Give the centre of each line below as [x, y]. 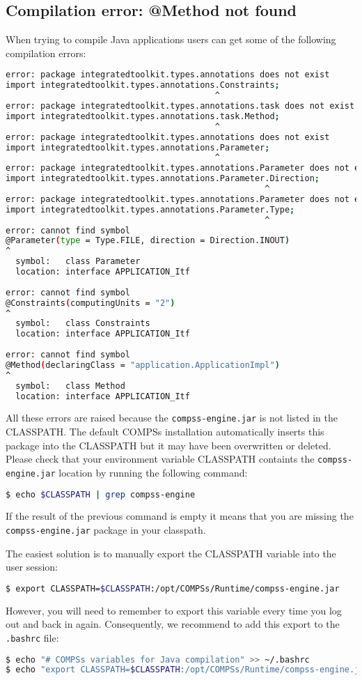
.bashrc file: [32, 637]
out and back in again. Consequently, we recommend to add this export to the [173, 624]
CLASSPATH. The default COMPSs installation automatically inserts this [165, 432]
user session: [32, 567]
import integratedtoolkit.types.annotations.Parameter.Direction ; [163, 179]
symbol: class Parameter [78, 262]
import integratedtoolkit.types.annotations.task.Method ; [143, 116]
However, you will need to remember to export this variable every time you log [174, 610]
